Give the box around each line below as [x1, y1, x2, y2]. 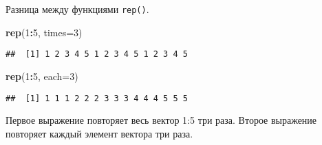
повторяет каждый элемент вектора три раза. [6, 126, 193, 140]
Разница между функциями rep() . [6, 2, 149, 16]
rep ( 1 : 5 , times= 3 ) [6, 25, 83, 39]
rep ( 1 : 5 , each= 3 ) [6, 68, 78, 83]
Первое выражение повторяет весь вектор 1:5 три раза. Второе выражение [6, 113, 317, 127]
